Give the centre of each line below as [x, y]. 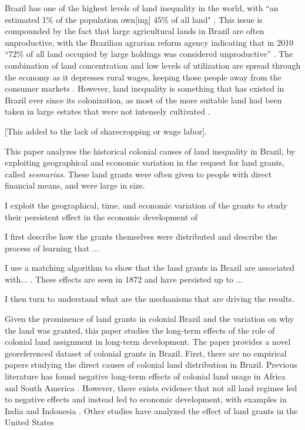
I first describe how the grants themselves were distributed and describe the [141, 236]
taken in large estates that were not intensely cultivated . [108, 111]
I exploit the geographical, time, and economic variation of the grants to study [146, 205]
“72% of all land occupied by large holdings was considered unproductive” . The [149, 54]
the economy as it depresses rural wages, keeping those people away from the [143, 77]
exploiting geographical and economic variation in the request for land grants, [145, 162]
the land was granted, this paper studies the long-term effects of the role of [140, 330]
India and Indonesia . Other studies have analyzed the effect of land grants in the [151, 410]
